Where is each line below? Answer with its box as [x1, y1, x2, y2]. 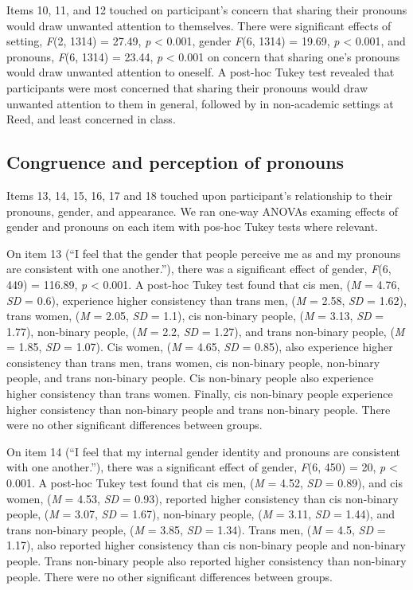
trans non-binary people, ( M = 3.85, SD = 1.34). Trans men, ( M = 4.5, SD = [6, 521, 386, 537]
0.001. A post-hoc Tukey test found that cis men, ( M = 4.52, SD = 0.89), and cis [6, 475, 403, 491]
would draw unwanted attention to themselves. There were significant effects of [6, 17, 392, 33]
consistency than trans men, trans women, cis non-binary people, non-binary [6, 354, 380, 370]
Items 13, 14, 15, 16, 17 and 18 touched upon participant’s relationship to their [6, 186, 392, 203]
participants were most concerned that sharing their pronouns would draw [6, 79, 368, 96]
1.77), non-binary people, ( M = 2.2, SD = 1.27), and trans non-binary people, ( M [6, 322, 405, 339]
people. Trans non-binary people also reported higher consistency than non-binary [6, 553, 407, 569]
